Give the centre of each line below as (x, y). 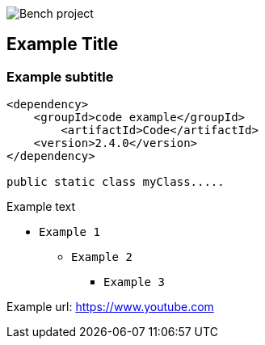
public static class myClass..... (116, 182)
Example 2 (102, 257)
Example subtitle (60, 76)
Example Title (63, 44)
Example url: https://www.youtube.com (110, 307)
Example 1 (69, 232)
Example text (41, 207)
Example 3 (134, 282)
